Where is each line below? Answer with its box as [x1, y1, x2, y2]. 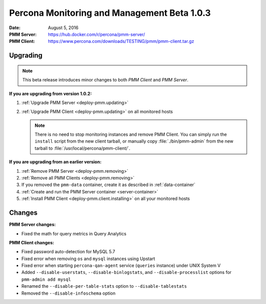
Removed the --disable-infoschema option [21, 290, 116, 296]
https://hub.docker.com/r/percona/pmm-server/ [48, 31, 145, 37]
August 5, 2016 [48, 25, 79, 31]
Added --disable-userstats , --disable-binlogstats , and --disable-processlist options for [21, 269, 232, 275]
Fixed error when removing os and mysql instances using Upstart [21, 256, 155, 262]
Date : [9, 25, 21, 31]
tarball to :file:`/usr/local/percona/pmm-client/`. [34, 145, 131, 151]
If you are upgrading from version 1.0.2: [9, 90, 92, 96]
